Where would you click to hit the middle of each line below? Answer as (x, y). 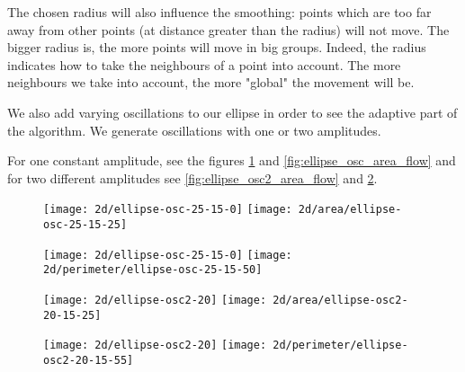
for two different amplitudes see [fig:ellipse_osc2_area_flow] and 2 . (192, 177)
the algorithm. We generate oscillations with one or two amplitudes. (194, 130)
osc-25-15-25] (85, 225)
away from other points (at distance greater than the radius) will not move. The (228, 29)
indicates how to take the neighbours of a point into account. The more (204, 64)
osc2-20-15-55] (89, 360)
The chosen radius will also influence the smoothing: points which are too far (219, 12)
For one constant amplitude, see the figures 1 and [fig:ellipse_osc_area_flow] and (232, 160)
